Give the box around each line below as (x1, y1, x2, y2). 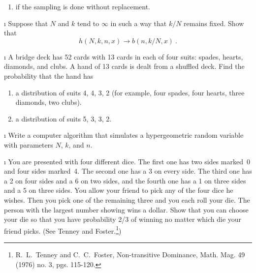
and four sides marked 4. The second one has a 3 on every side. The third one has (4, 166, 252, 176)
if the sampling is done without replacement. (15, 1, 150, 11)
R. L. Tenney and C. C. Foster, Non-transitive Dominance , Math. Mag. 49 (15, 249, 245, 259)
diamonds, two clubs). (15, 97, 82, 107)
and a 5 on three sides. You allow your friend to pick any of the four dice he (4, 185, 233, 195)
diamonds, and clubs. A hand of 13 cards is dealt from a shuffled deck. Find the (4, 61, 245, 71)
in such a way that (110, 18, 167, 28)
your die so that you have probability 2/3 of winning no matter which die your (4, 214, 242, 224)
